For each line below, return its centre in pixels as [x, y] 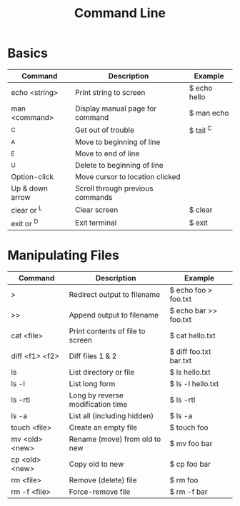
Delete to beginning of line [119, 166]
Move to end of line [107, 153]
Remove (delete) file [103, 480]
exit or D [25, 223]
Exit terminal [96, 223]
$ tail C [200, 130]
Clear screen [96, 210]
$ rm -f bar [189, 492]
